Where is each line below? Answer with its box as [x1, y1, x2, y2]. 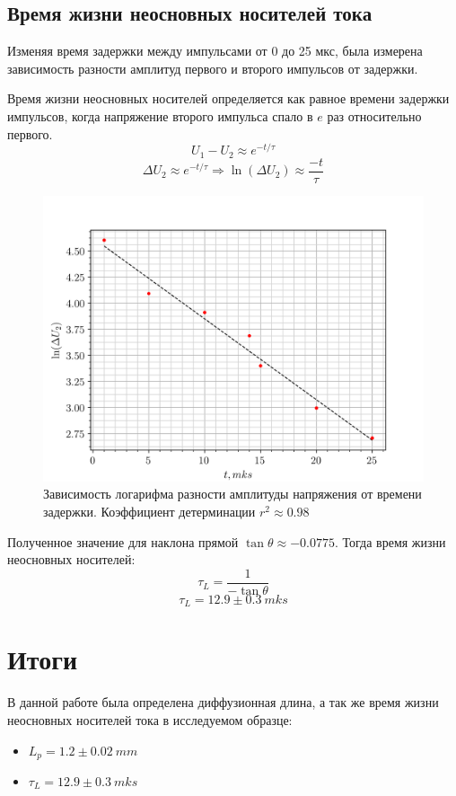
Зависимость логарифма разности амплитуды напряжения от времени [43, 484, 422, 503]
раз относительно [327, 106, 422, 125]
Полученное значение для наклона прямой [7, 532, 239, 551]
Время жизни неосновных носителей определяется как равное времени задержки [7, 89, 450, 108]
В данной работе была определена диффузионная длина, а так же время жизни [7, 693, 439, 712]
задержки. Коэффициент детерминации [43, 501, 256, 520]
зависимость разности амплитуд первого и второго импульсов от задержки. [7, 58, 418, 77]
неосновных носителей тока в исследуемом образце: [7, 710, 293, 729]
